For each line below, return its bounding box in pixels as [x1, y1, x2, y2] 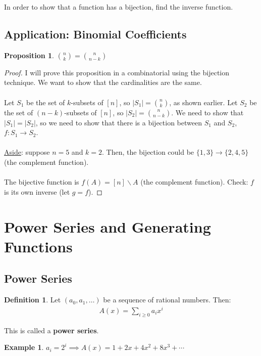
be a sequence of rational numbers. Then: [103, 294, 231, 305]
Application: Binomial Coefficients [4, 26, 187, 41]
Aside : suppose [4, 147, 50, 157]
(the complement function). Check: [140, 176, 248, 187]
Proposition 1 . [4, 50, 54, 60]
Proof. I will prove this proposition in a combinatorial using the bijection [4, 67, 229, 77]
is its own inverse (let [4, 186, 70, 197]
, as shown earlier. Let [169, 97, 238, 107]
